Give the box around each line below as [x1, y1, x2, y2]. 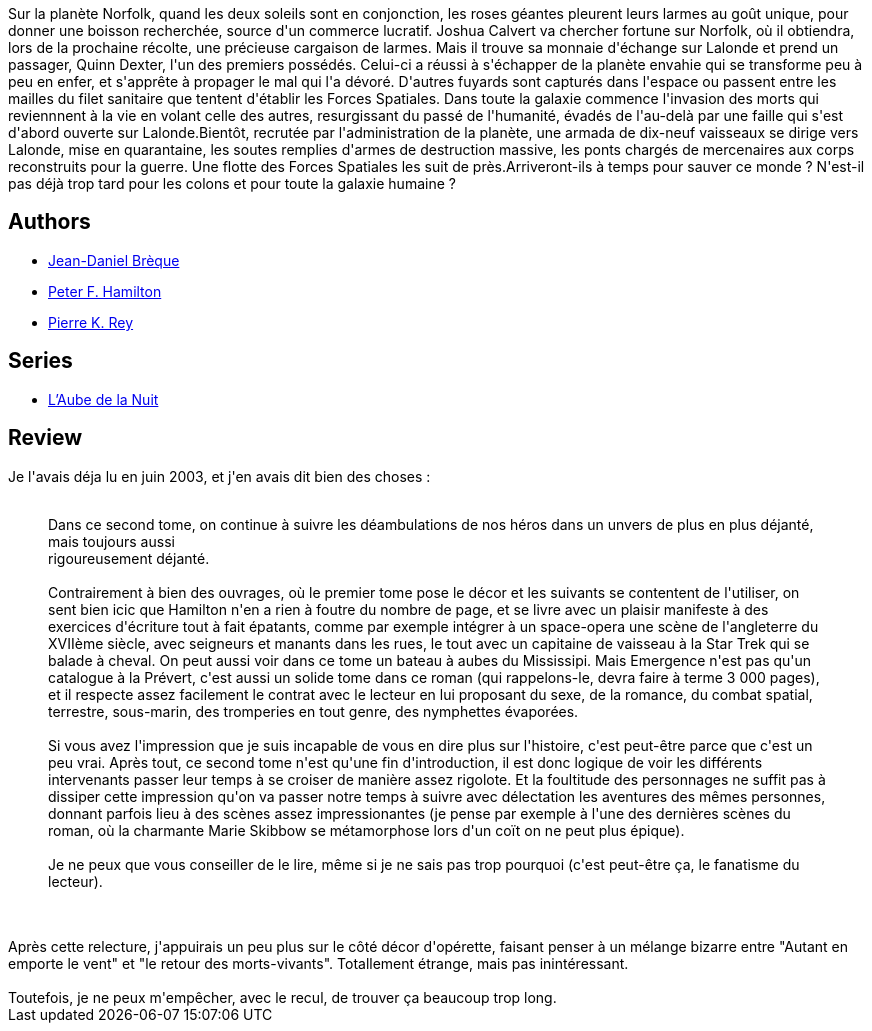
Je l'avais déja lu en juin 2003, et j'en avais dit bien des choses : [8, 467, 431, 485]
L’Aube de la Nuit [48, 390, 159, 408]
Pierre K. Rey [48, 313, 134, 331]
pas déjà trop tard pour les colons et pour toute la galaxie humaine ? [8, 175, 456, 192]
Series [8, 348, 73, 374]
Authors [8, 209, 91, 235]
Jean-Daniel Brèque [48, 251, 180, 269]
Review [8, 425, 83, 451]
